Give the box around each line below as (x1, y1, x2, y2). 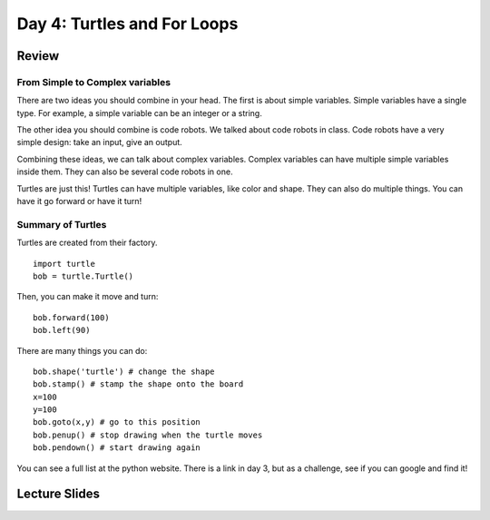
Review (16, 48, 60, 64)
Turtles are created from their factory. (16, 237, 158, 249)
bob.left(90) (33, 325, 91, 336)
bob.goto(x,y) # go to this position (33, 417, 201, 427)
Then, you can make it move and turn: (16, 291, 159, 302)
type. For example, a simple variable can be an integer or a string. (16, 107, 262, 118)
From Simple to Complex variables (16, 75, 171, 88)
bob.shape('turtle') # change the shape (33, 366, 215, 377)
